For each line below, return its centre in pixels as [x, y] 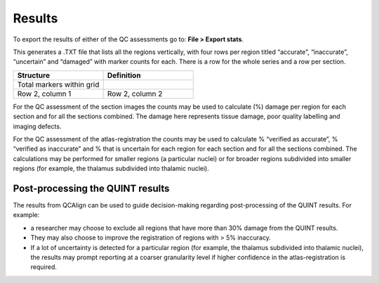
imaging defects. [37, 126]
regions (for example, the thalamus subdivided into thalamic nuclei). [111, 169]
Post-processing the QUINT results [91, 188]
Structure [34, 75]
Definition [124, 75]
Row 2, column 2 [135, 93]
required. [44, 267]
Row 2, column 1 [44, 93]
